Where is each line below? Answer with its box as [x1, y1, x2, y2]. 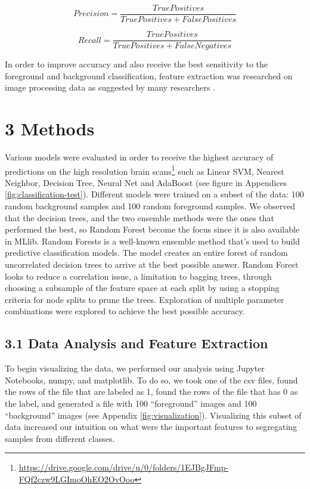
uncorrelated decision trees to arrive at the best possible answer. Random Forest [5, 258, 299, 271]
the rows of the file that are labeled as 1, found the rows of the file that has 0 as [5, 385, 298, 398]
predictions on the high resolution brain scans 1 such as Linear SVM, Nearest [5, 163, 284, 177]
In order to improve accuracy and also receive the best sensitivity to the [5, 58, 268, 70]
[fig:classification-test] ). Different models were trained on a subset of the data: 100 [5, 188, 304, 200]
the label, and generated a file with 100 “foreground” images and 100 [5, 397, 257, 409]
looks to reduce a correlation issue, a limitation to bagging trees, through [5, 270, 272, 282]
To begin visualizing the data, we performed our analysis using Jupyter [5, 362, 265, 375]
